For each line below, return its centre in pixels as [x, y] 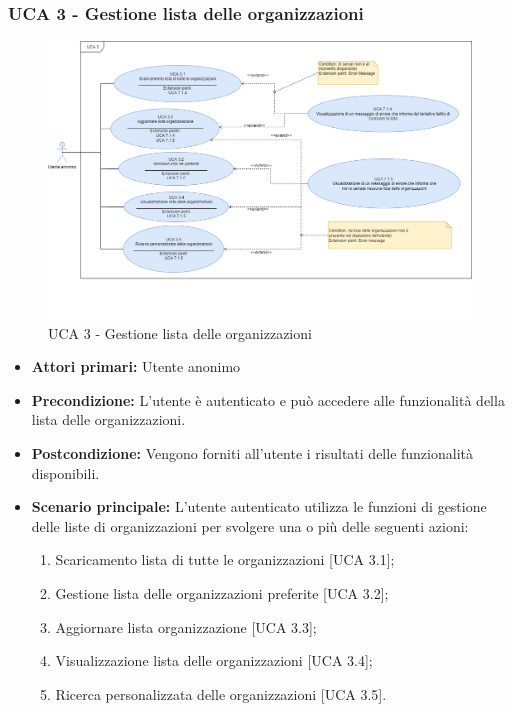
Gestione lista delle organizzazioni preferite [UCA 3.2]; [222, 592]
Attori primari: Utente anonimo [136, 366]
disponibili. [65, 472]
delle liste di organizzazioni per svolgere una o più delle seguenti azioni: [250, 525]
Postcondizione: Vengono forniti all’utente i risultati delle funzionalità [252, 453]
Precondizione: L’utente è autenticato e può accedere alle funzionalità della [268, 399]
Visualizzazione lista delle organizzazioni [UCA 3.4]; [214, 660]
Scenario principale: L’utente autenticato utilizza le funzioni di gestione [259, 506]
